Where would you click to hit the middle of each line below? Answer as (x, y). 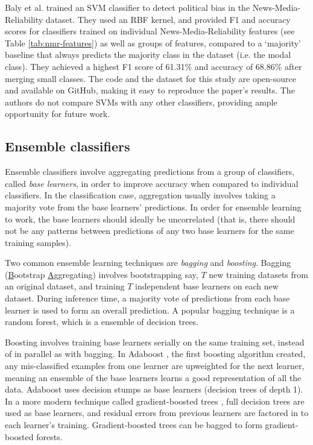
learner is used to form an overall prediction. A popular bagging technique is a (150, 310)
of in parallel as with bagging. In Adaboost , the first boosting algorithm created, (155, 354)
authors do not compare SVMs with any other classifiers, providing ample (141, 102)
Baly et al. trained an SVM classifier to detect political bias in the (128, 7)
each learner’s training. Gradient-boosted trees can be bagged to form (134, 425)
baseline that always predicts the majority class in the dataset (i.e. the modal (148, 55)
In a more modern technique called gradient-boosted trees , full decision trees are (155, 401)
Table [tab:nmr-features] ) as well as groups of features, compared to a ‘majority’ (153, 43)
